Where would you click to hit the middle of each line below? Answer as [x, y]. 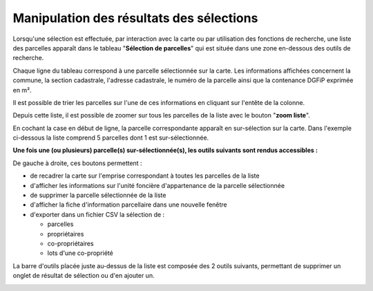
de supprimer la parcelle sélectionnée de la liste [98, 195]
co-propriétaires [70, 243]
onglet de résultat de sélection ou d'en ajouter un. [84, 276]
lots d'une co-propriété [80, 253]
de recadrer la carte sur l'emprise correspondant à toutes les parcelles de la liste [145, 176]
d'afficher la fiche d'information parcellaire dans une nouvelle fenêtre [128, 205]
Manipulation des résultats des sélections [135, 18]
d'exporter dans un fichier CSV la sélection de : [97, 214]
